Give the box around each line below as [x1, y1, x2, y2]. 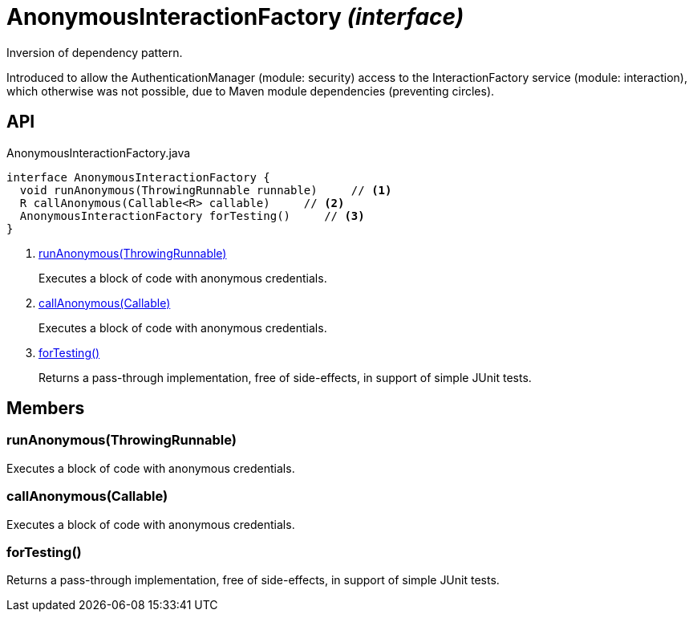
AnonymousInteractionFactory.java [6, 145, 191, 160]
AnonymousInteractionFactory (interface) [6, 3, 464, 30]
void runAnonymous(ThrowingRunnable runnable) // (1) [19, 183, 392, 197]
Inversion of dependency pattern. [6, 45, 183, 59]
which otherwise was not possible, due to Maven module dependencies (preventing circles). [6, 83, 495, 98]
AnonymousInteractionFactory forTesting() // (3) [19, 209, 365, 222]
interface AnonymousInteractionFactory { [6, 170, 270, 184]
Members [6, 398, 85, 419]
